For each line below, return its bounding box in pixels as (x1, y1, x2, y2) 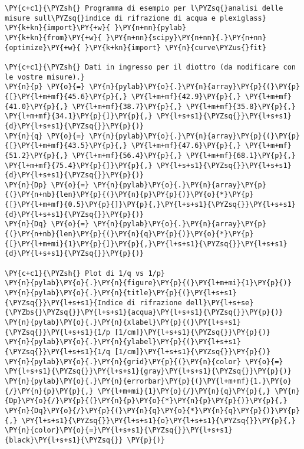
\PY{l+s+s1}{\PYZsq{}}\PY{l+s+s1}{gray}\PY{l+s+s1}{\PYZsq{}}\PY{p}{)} (5, 367, 292, 376)
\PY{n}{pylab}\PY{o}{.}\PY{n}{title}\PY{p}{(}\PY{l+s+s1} (5, 289, 237, 298)
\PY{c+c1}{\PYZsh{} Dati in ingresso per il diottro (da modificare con (5, 62, 296, 71)
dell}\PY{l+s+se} (186, 298, 254, 307)
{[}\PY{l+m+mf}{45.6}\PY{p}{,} (5, 92, 127, 101)
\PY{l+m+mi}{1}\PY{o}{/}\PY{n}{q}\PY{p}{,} (97, 387, 271, 395)
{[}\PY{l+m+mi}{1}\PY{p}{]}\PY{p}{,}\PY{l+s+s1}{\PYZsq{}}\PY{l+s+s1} (5, 239, 288, 248)
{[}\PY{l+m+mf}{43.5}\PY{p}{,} (5, 141, 127, 150)
